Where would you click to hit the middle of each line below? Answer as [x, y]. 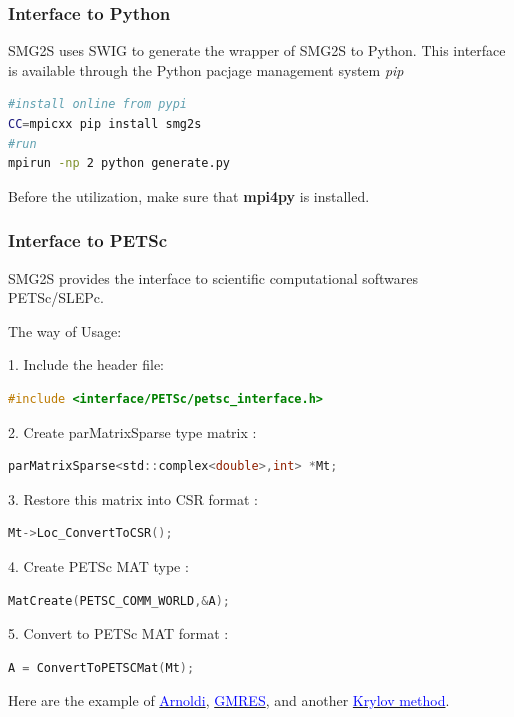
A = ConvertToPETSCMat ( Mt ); [101, 667]
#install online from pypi [97, 104]
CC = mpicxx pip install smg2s [105, 124]
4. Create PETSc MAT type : [98, 565]
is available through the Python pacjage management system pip [206, 69]
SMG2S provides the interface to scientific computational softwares [213, 277]
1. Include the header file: [86, 364]
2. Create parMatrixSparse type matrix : [132, 431]
